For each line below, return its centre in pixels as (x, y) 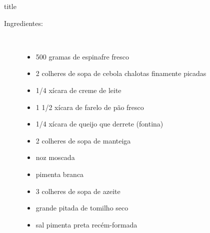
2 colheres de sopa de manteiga (83, 140)
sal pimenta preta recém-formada (86, 224)
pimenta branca (60, 174)
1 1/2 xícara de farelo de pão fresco (90, 107)
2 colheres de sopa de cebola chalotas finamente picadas (121, 73)
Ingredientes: (23, 23)
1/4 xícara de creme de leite (78, 90)
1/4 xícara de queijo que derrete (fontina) (99, 124)
